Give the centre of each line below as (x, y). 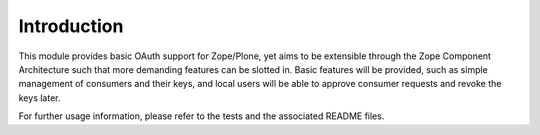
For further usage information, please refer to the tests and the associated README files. (201, 116)
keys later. (39, 97)
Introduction (71, 26)
